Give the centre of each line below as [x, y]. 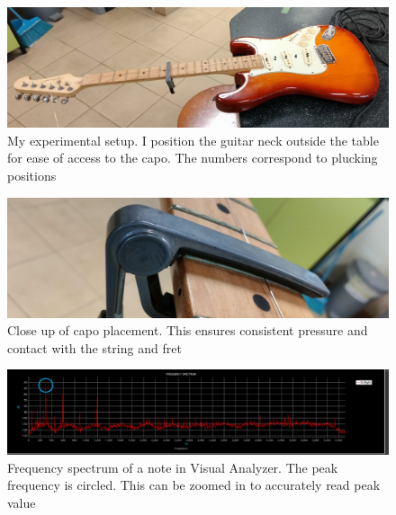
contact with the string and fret [94, 347]
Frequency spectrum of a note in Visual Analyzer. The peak [173, 467]
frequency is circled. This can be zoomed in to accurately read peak [194, 485]
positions [32, 175]
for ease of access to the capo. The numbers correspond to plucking [193, 158]
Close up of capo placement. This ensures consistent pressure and [188, 330]
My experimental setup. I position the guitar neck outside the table [193, 140]
